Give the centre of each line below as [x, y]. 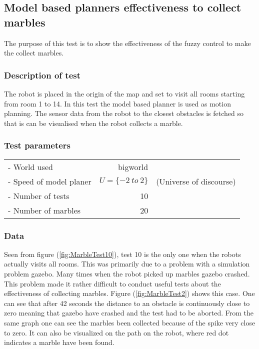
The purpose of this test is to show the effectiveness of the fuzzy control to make [127, 43]
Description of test [42, 75]
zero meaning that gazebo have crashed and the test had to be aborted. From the [129, 313]
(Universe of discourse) [196, 181]
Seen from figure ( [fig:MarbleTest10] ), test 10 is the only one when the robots [122, 254]
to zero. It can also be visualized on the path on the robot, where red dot [116, 332]
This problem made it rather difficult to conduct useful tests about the [112, 283]
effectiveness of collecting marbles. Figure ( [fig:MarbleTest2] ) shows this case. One [129, 293]
